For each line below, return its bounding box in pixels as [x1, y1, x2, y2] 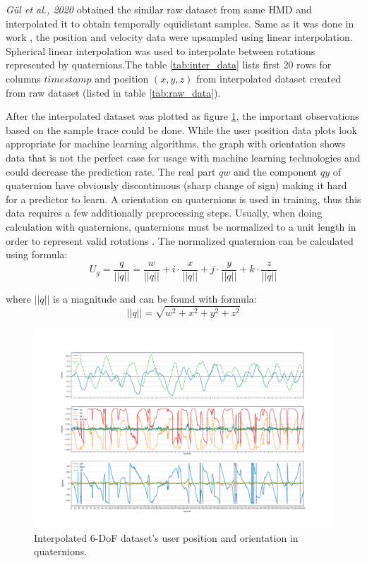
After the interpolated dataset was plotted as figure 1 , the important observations [6, 109, 359, 123]
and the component [233, 164, 318, 178]
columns [6, 71, 41, 85]
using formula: [6, 247, 68, 262]
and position [95, 71, 149, 85]
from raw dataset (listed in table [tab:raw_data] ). [6, 85, 221, 99]
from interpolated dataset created [195, 71, 342, 85]
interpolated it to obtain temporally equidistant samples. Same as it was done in [6, 16, 354, 30]
